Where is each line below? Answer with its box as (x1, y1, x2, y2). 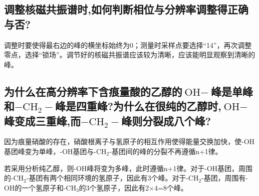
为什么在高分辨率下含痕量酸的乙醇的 (4, 83, 182, 99)
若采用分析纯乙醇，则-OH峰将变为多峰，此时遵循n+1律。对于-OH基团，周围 (4, 163, 253, 173)
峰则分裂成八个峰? (121, 113, 211, 128)
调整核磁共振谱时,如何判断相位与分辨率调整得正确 (4, 1, 249, 17)
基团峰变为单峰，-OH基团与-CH (4, 146, 107, 156)
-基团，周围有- (201, 173, 248, 183)
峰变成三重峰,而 (4, 113, 81, 128)
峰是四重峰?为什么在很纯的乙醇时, (55, 98, 222, 114)
